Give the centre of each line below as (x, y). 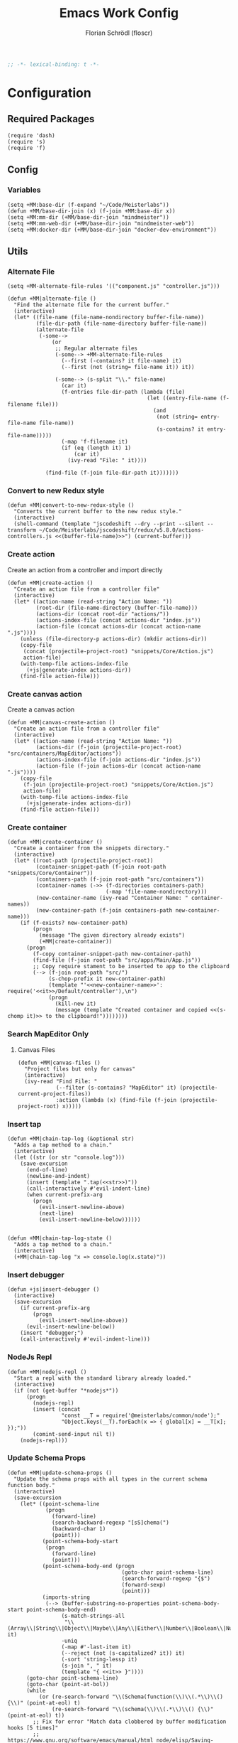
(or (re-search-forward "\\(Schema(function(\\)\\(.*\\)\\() (131, 1697)
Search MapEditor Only (48, 1034)
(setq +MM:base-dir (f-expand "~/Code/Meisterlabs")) (89, 205)
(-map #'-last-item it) (96, 1647)
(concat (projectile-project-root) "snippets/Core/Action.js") (118, 651)
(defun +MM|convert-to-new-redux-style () (71, 505)
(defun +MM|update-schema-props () (60, 1473)
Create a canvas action (41, 709)
